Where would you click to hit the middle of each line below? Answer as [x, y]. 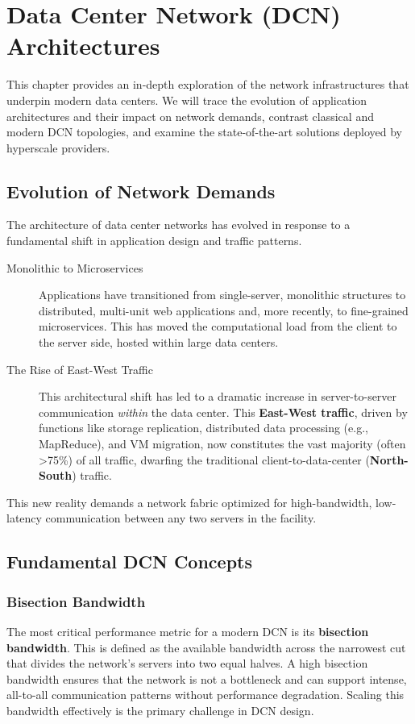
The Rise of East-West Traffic [80, 369]
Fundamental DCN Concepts [129, 562]
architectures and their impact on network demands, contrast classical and [190, 116]
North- [389, 459]
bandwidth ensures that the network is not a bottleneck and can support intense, [207, 678]
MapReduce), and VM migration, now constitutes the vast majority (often [222, 444]
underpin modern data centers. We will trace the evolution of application [187, 100]
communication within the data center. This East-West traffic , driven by [223, 412]
